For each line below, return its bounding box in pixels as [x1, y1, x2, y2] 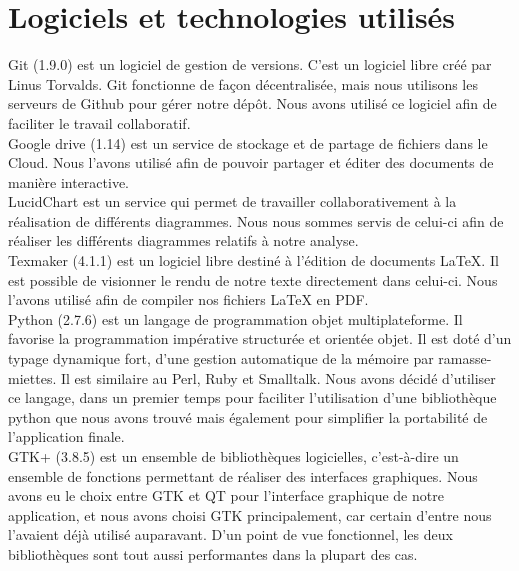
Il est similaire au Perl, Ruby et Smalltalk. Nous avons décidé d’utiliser [60, 367, 496, 388]
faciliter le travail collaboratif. [8, 112, 191, 133]
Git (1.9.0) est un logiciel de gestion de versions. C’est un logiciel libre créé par [8, 54, 492, 75]
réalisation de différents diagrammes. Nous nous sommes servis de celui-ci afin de [8, 210, 504, 231]
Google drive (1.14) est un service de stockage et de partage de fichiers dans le [8, 132, 488, 153]
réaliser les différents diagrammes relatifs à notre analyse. [8, 230, 359, 251]
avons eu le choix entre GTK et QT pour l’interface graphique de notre [8, 485, 444, 506]
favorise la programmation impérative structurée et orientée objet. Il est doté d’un [8, 328, 512, 349]
